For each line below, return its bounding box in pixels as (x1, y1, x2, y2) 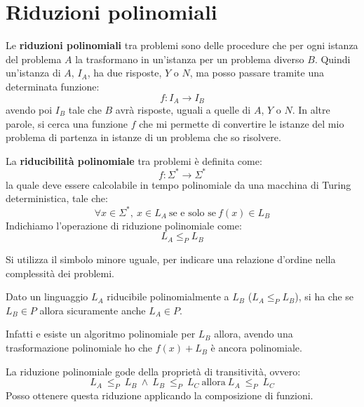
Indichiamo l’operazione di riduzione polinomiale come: (6, 218, 242, 232)
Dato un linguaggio (6, 289, 88, 304)
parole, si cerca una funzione (6, 116, 128, 131)
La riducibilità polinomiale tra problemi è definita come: (6, 153, 262, 168)
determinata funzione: (6, 79, 100, 93)
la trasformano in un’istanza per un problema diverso (75, 51, 304, 66)
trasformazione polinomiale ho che (6, 340, 152, 355)
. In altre (292, 102, 330, 116)
